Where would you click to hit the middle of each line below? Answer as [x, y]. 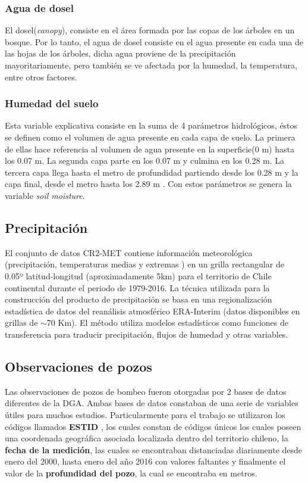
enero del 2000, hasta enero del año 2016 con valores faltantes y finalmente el [145, 461]
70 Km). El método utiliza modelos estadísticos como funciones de [167, 322]
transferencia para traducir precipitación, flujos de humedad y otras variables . [147, 334]
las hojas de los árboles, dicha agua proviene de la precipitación [120, 53]
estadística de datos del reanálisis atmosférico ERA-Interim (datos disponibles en [153, 311]
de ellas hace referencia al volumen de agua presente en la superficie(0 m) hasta [150, 149]
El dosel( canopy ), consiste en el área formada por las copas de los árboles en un [150, 30]
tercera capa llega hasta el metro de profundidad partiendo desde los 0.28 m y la [152, 172]
